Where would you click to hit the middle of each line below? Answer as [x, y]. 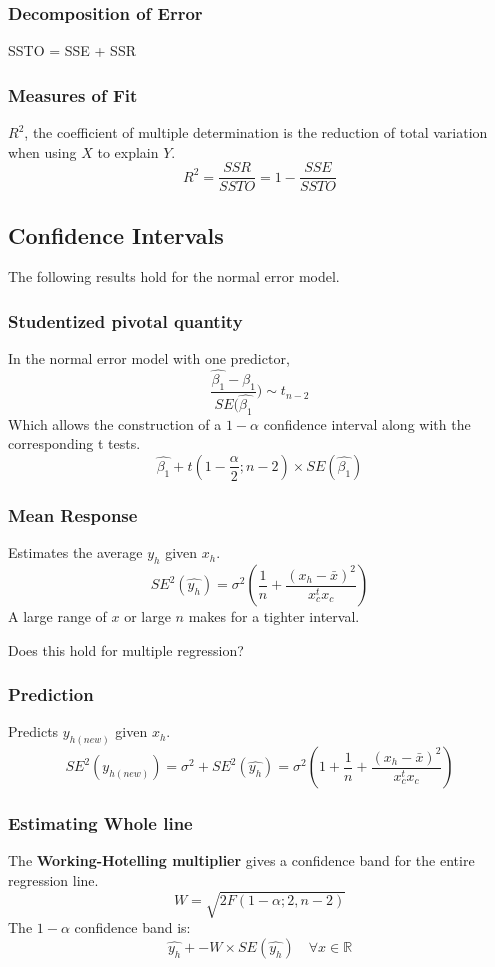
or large [147, 616]
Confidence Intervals [116, 234]
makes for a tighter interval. [274, 616]
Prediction [51, 694]
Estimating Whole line [100, 823]
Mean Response [73, 514]
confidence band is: [132, 927]
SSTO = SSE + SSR [72, 50]
